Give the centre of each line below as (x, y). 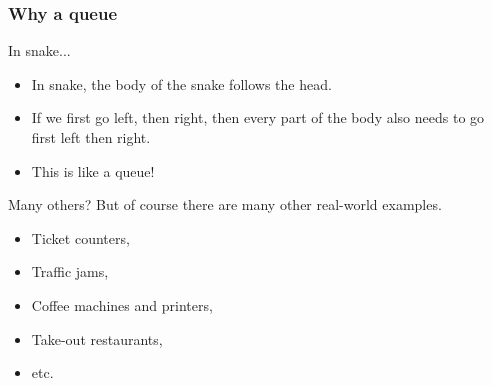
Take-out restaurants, (97, 338)
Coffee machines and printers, (122, 304)
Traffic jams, (70, 271)
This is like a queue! (93, 170)
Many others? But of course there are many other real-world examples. (225, 204)
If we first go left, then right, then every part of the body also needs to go (258, 117)
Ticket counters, (80, 237)
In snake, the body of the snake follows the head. (181, 83)
